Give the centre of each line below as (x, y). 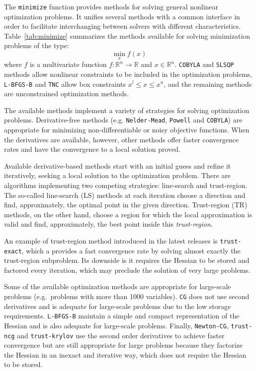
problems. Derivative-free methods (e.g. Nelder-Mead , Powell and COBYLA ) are (123, 120)
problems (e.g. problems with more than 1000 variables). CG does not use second (127, 296)
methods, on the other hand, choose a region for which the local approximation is (128, 214)
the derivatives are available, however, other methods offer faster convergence (122, 139)
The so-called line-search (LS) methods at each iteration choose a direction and (125, 195)
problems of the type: (37, 45)
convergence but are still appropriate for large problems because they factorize (124, 345)
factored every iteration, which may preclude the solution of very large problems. (127, 270)
